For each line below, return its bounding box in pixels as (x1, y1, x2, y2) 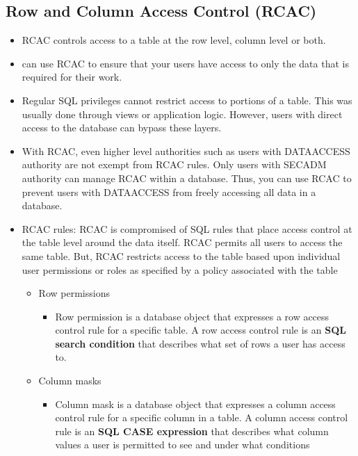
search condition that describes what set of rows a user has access (55, 336, 345, 350)
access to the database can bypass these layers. (22, 120, 222, 135)
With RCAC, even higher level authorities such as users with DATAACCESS (22, 143, 350, 158)
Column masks (38, 373, 101, 388)
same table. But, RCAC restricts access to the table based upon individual (22, 248, 341, 263)
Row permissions (38, 286, 110, 300)
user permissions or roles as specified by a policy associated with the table (22, 262, 338, 277)
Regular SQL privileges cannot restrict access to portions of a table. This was (22, 92, 352, 107)
